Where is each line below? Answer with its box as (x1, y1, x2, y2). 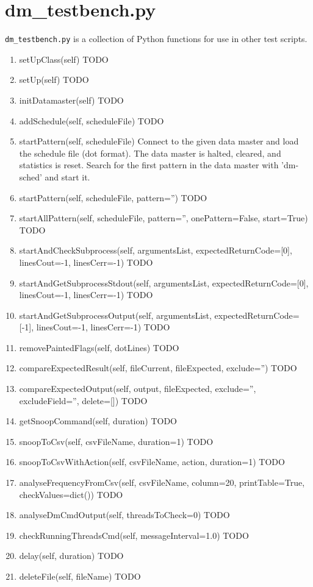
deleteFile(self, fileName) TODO (19, 570, 141, 582)
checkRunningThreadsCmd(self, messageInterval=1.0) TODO (19, 528, 249, 541)
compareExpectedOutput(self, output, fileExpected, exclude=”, (19, 382, 256, 395)
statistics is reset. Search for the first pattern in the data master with (19, 158, 279, 171)
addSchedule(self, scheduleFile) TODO (19, 114, 164, 127)
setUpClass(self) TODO (19, 52, 109, 65)
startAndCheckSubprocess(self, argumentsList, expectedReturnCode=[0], (19, 244, 292, 257)
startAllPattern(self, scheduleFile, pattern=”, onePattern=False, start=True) (19, 212, 308, 224)
